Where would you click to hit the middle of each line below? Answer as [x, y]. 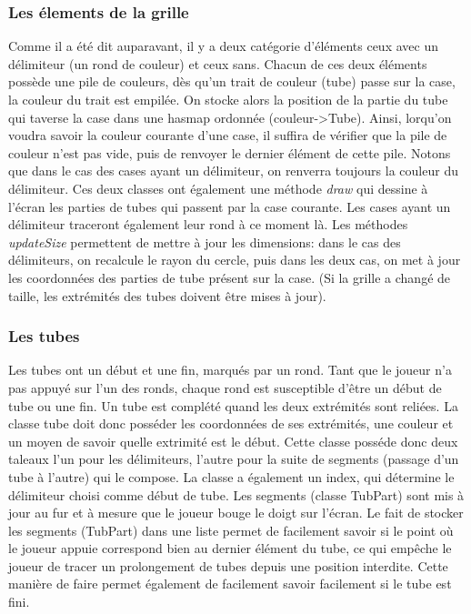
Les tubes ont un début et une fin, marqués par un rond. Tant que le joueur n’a [230, 370]
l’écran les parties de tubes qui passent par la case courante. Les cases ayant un [230, 206]
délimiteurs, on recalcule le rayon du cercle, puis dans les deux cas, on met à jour [235, 260]
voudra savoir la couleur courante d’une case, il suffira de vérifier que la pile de [228, 135]
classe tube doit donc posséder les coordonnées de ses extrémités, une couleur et [231, 423]
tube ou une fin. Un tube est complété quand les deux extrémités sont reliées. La [233, 405]
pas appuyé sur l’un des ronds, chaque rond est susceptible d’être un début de [225, 387]
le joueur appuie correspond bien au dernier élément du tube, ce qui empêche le [230, 548]
